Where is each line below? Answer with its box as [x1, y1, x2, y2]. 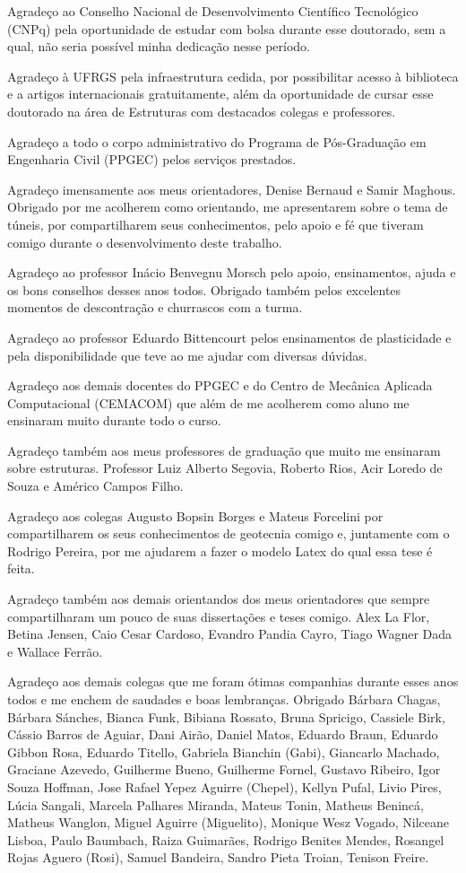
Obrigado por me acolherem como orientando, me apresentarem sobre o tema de [7, 197, 448, 216]
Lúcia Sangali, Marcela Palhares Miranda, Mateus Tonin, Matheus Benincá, [7, 795, 424, 814]
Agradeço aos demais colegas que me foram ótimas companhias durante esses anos [7, 672, 459, 691]
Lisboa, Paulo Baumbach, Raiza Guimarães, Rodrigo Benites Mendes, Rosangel [7, 830, 444, 849]
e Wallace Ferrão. [7, 642, 103, 660]
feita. [7, 559, 35, 578]
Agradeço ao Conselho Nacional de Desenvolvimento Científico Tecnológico [7, 2, 419, 20]
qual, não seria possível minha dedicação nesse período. [7, 37, 311, 56]
